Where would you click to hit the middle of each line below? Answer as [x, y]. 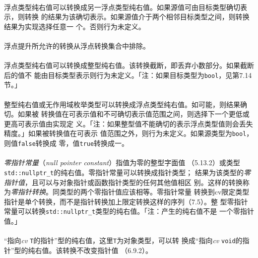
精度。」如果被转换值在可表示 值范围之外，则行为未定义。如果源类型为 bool [125, 133]
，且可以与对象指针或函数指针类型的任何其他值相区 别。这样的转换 [134, 182]
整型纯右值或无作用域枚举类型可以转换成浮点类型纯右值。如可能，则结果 [122, 104]
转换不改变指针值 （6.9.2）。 [108, 250]
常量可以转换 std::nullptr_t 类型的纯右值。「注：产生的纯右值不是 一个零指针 [129, 211]
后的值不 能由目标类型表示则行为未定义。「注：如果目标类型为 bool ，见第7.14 [128, 75]
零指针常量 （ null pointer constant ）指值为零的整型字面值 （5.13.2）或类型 [122, 162]
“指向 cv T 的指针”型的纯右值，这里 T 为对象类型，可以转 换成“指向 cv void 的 [123, 240]
